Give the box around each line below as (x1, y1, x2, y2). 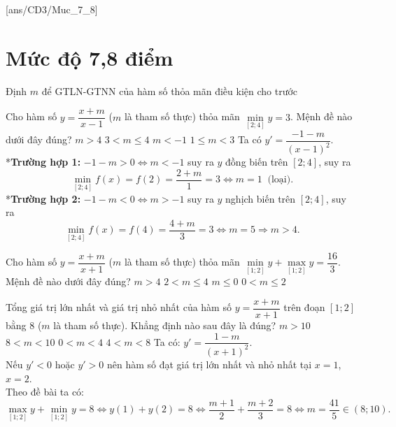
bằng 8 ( (6, 317, 42, 332)
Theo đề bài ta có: (6, 384, 84, 399)
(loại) (267, 175, 291, 185)
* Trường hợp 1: (6, 154, 81, 169)
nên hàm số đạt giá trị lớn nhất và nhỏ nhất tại (106, 356, 312, 371)
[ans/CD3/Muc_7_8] (6, 2, 98, 16)
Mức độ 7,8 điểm (6, 43, 174, 71)
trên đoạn (283, 300, 325, 314)
